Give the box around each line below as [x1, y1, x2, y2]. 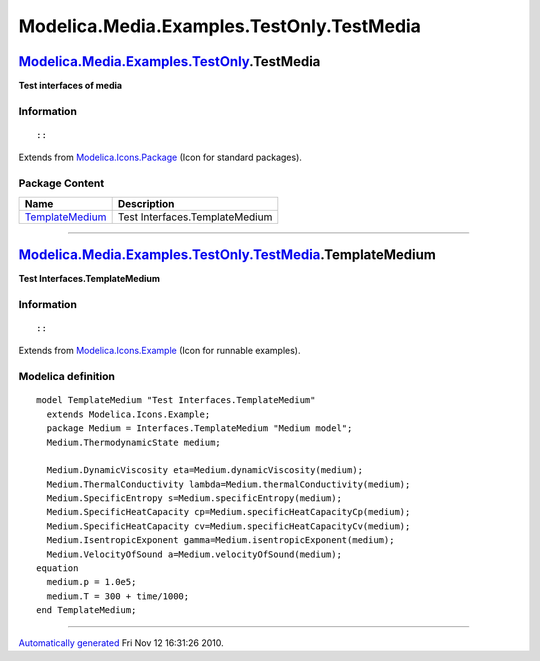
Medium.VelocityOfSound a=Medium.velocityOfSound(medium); [46, 548, 342, 560]
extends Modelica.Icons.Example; [46, 408, 211, 420]
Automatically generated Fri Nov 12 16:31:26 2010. [18, 636, 224, 649]
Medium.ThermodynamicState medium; [46, 436, 222, 448]
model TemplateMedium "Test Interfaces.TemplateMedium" [36, 395, 316, 406]
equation [36, 563, 79, 574]
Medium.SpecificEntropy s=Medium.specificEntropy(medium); [46, 493, 342, 504]
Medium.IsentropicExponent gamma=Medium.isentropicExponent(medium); [46, 535, 395, 546]
